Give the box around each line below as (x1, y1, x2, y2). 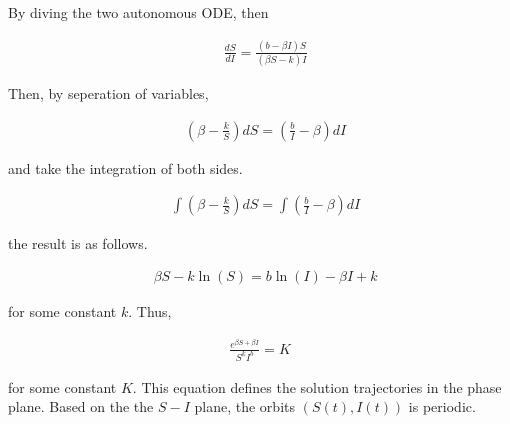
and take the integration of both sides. (8, 157, 243, 178)
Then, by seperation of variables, (8, 83, 209, 104)
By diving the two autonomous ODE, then (8, 2, 269, 22)
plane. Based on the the (8, 396, 154, 417)
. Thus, (128, 301, 172, 322)
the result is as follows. (8, 232, 148, 253)
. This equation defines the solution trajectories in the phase (132, 376, 502, 397)
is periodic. (408, 396, 476, 417)
